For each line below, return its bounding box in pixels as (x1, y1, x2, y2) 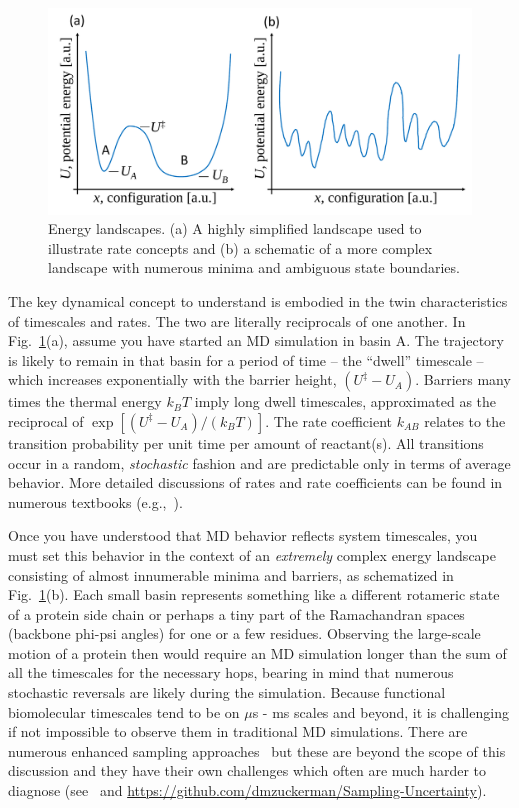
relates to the (424, 410, 506, 431)
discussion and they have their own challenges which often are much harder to (8, 760, 487, 781)
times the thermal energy (8, 391, 162, 412)
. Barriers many (415, 369, 511, 390)
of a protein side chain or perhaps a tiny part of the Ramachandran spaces (8, 603, 465, 624)
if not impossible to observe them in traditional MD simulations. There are (8, 721, 468, 742)
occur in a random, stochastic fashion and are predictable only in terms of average (8, 452, 511, 473)
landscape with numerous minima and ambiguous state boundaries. (48, 257, 460, 278)
